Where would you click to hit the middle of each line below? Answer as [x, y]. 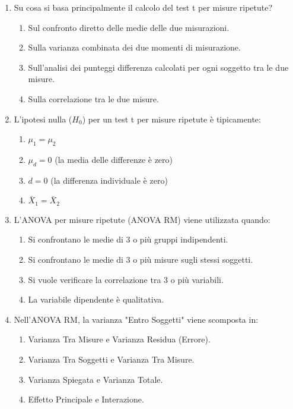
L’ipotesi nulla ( [43, 119]
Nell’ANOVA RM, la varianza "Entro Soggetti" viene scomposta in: [136, 319]
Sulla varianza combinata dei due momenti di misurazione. [134, 47]
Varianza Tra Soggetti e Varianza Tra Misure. [111, 359]
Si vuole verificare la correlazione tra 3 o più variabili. [126, 279]
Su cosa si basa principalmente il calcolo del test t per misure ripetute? [143, 7]
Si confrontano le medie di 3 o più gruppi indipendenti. [128, 239]
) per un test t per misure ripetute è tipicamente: [171, 119]
